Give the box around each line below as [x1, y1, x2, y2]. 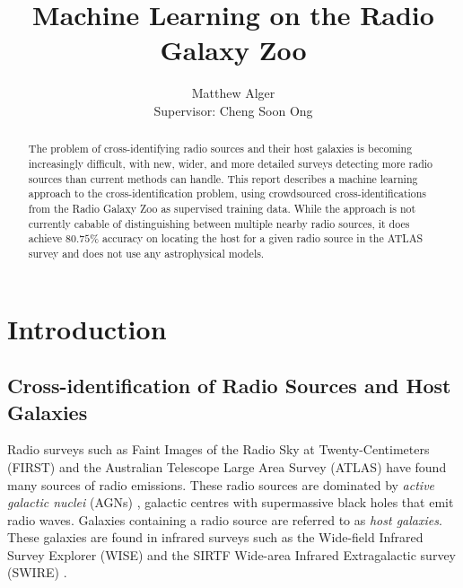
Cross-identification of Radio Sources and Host [7, 372, 451, 399]
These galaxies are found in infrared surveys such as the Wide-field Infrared [7, 528, 424, 547]
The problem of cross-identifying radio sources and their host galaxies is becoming [28, 141, 413, 156]
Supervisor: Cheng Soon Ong [153, 101, 313, 119]
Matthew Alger [191, 83, 275, 102]
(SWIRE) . [7, 563, 67, 582]
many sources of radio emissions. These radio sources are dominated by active [7, 475, 435, 494]
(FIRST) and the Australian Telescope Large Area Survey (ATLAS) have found [7, 457, 447, 476]
